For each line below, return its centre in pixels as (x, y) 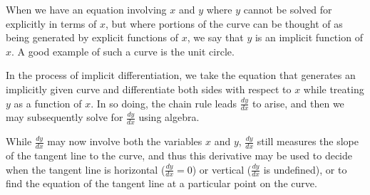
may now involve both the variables (125, 141)
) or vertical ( (222, 169)
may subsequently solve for (65, 117)
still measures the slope (308, 141)
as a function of (48, 103)
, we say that (215, 37)
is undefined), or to (305, 169)
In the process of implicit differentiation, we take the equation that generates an (181, 75)
